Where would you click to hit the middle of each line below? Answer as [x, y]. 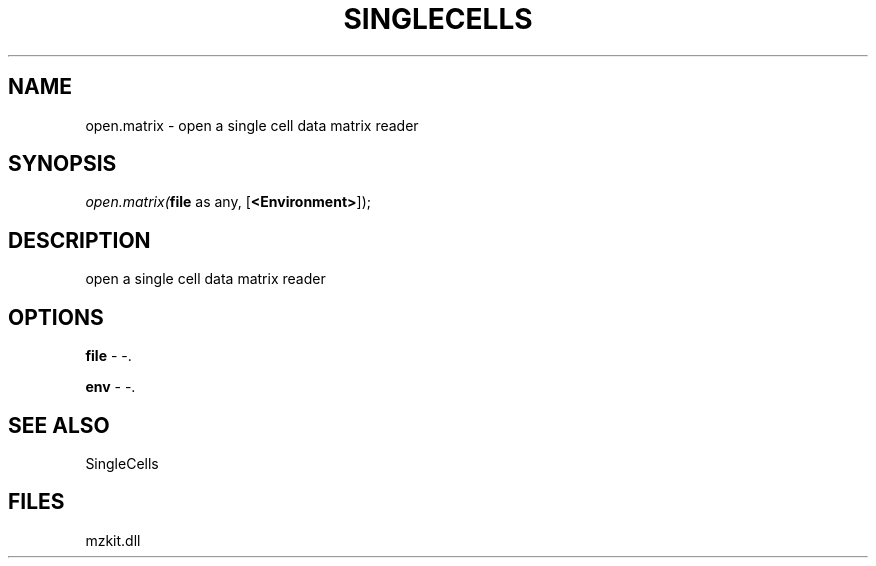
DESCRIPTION [79, 240]
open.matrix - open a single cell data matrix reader [252, 125]
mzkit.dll [113, 540]
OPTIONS [56, 317]
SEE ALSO [59, 425]
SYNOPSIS [62, 164]
